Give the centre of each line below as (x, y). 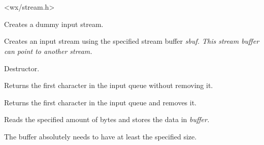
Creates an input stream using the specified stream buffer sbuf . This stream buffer (132, 41)
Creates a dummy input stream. (54, 24)
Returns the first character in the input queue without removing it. (109, 85)
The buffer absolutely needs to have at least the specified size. (101, 136)
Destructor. (22, 68)
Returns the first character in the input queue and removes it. (101, 102)
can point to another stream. (48, 51)
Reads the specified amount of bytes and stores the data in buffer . (107, 119)
